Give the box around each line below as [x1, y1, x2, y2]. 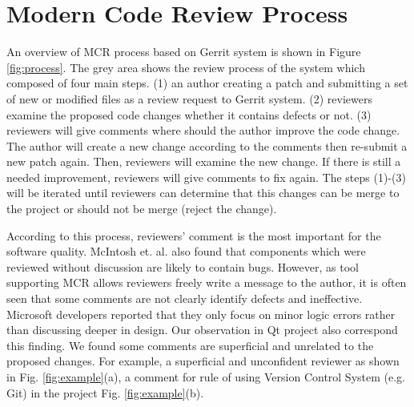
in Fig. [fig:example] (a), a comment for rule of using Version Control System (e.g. [6, 369, 405, 385]
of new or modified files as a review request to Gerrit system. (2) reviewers [6, 90, 372, 107]
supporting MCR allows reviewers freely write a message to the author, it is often [6, 274, 407, 291]
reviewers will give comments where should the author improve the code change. [6, 122, 400, 139]
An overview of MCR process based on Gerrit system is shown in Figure [6, 43, 361, 60]
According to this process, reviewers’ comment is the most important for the [6, 227, 381, 244]
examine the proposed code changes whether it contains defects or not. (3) [6, 106, 372, 123]
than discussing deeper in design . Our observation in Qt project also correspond [6, 321, 398, 338]
